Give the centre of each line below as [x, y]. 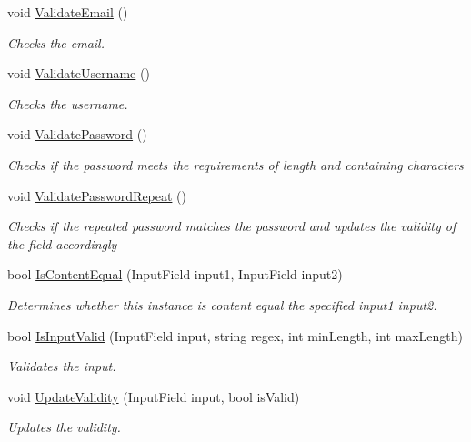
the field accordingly [62, 243]
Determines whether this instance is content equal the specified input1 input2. [222, 304]
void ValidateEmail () [68, 12]
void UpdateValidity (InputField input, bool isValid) [154, 396]
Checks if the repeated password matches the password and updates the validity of [232, 226]
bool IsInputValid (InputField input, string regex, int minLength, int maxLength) [235, 335]
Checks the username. [68, 103]
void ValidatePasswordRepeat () [97, 195]
